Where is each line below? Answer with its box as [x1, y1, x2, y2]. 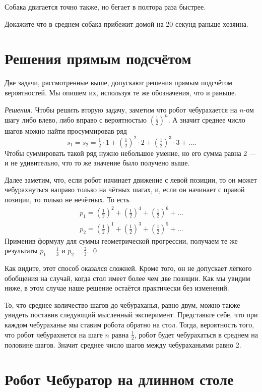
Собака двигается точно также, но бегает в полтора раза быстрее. [5, 2, 206, 12]
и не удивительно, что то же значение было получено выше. [5, 157, 190, 168]
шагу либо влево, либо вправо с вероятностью [5, 114, 147, 125]
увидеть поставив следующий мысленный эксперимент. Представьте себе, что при [5, 309, 258, 320]
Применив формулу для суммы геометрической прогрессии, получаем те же [5, 235, 238, 246]
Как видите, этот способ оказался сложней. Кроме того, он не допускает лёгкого [5, 263, 252, 273]
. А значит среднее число [168, 114, 245, 125]
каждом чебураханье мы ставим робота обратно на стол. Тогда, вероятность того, [5, 319, 254, 330]
